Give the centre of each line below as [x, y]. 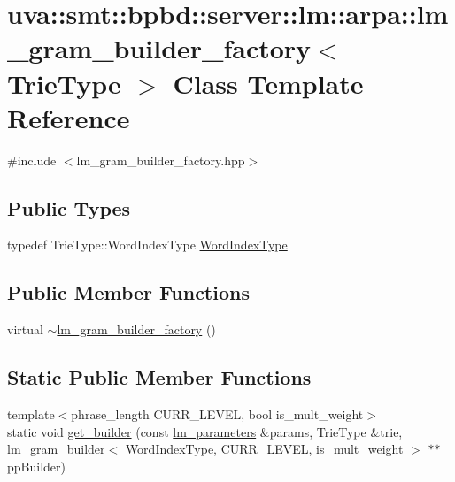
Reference [69, 117]
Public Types [69, 207]
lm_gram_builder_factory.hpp [161, 160]
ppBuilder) [36, 466]
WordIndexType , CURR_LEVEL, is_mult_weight [264, 449]
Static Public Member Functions [159, 377]
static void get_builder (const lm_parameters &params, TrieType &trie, [205, 431]
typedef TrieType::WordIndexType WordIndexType [147, 245]
